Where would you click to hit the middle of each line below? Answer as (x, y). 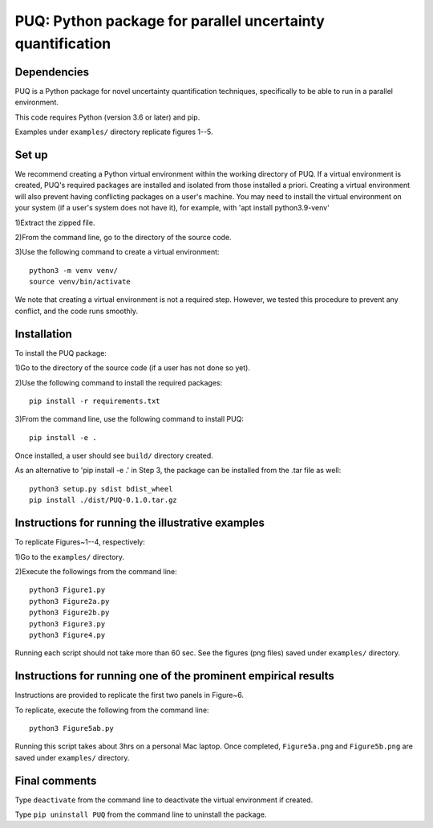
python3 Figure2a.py (69, 601)
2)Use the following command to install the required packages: (119, 382)
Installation (43, 334)
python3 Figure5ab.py (71, 728)
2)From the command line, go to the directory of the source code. (123, 237)
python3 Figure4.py (67, 635)
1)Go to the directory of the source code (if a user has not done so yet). (132, 368)
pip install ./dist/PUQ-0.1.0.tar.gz (103, 500)
